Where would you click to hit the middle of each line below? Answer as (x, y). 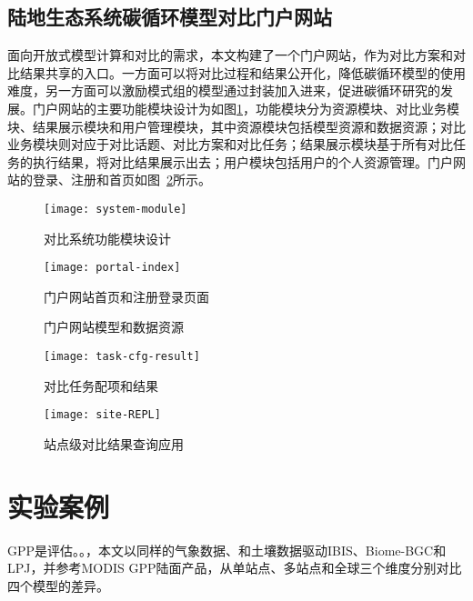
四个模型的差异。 (58, 585)
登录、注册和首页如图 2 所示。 (121, 180)
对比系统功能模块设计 (107, 238)
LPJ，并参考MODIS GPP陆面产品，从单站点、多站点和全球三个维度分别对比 (235, 568)
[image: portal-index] (112, 268)
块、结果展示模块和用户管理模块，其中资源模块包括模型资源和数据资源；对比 (236, 126)
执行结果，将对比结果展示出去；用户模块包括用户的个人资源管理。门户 (242, 161)
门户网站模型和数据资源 (114, 327)
